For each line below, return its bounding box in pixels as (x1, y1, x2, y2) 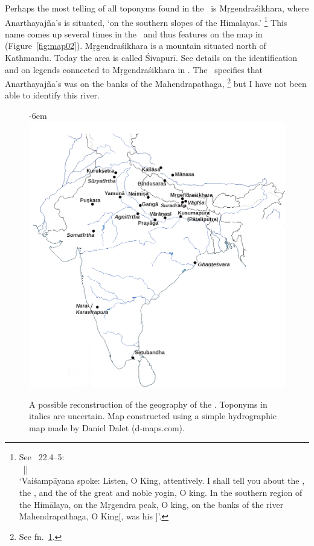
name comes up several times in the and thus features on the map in (5, 27, 263, 40)
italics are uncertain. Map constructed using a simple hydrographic (29, 409, 277, 422)
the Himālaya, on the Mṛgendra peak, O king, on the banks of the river (19, 498, 284, 510)
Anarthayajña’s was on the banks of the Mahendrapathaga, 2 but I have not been (5, 75, 307, 89)
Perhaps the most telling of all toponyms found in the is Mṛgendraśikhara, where (5, 2, 309, 14)
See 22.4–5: (19, 451, 65, 463)
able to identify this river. (5, 89, 100, 101)
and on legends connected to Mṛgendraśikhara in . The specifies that (5, 63, 263, 75)
